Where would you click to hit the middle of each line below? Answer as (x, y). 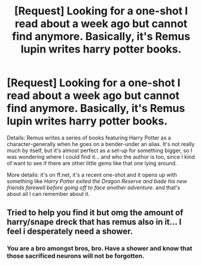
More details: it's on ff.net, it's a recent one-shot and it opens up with (92, 174)
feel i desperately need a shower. (70, 232)
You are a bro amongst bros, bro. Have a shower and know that (100, 249)
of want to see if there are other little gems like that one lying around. (92, 163)
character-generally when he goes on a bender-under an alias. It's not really (101, 144)
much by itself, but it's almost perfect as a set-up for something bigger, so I (100, 150)
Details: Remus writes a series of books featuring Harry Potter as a (89, 137)
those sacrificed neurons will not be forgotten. (76, 256)
